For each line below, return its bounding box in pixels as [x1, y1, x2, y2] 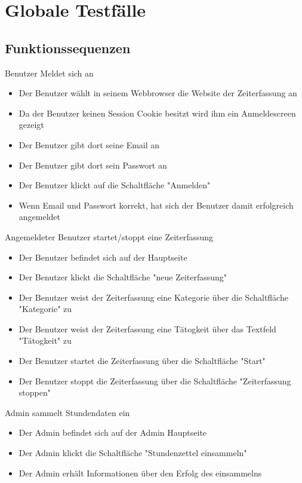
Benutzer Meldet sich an [5, 66, 94, 79]
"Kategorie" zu [19, 302, 72, 315]
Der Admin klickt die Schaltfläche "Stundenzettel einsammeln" [19, 447, 247, 459]
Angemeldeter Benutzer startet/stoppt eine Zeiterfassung [5, 230, 214, 243]
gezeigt [19, 118, 44, 131]
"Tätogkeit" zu [19, 334, 72, 347]
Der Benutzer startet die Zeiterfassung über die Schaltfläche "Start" [19, 354, 266, 367]
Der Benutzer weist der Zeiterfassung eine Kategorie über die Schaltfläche [19, 291, 288, 303]
